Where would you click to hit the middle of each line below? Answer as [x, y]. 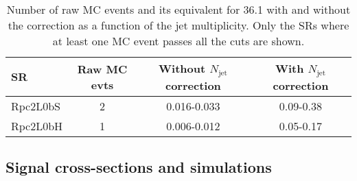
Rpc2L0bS [36, 106]
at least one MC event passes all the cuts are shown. [178, 41]
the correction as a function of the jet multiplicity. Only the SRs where [178, 25]
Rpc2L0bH [37, 125]
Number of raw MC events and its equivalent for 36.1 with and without [178, 9]
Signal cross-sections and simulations [139, 167]
